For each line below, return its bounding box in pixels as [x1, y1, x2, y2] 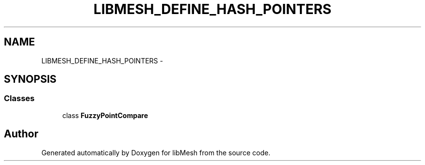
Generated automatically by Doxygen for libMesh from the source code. [41, 148, 271, 157]
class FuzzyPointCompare [62, 111, 148, 120]
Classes [4, 93, 35, 104]
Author [4, 128, 38, 140]
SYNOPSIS [4, 73, 57, 86]
